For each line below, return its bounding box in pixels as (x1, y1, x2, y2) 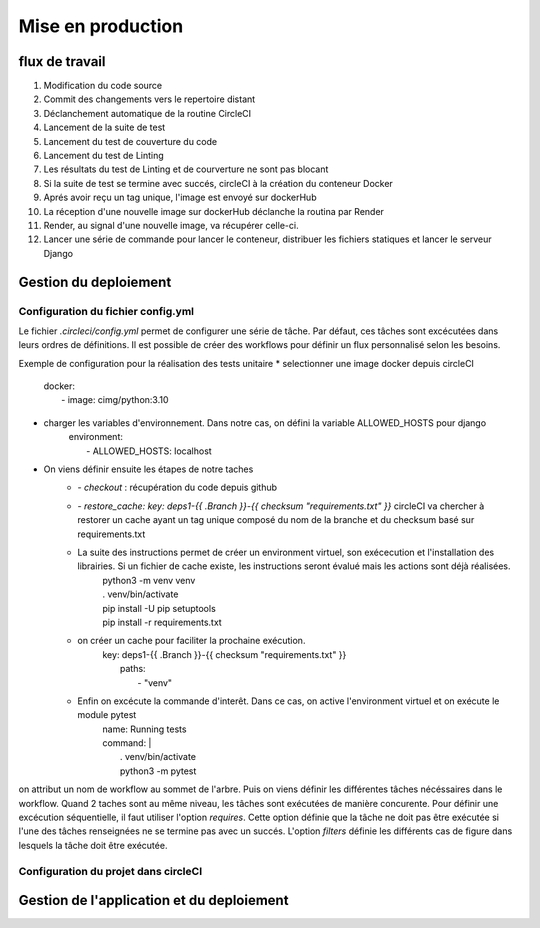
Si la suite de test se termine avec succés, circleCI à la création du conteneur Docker (43, 177, 394, 189)
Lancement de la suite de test (43, 121, 166, 134)
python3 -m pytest (120, 765, 197, 777)
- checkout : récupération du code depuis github (77, 481, 278, 494)
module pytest (77, 709, 137, 721)
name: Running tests (102, 723, 187, 735)
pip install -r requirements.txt (102, 616, 222, 628)
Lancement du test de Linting (43, 150, 164, 162)
